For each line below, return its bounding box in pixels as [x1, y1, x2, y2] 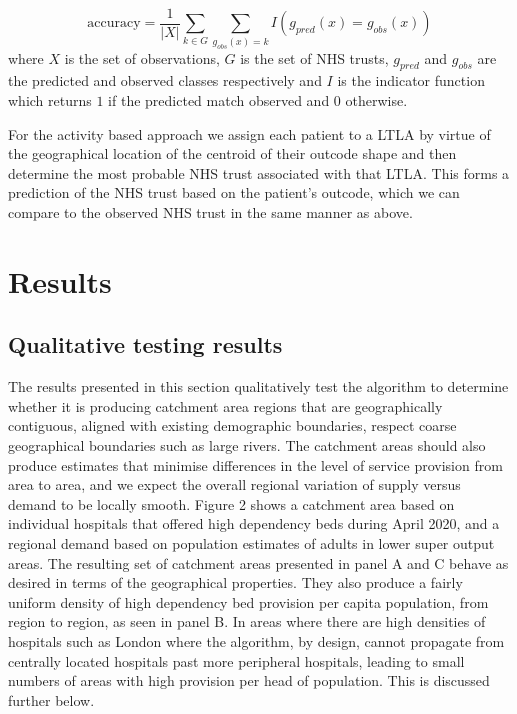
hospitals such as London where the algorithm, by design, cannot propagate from [8, 630, 505, 651]
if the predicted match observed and [108, 90, 330, 111]
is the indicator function [337, 70, 485, 91]
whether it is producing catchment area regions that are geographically [8, 395, 443, 416]
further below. [8, 689, 95, 710]
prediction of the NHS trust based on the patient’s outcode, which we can [8, 182, 460, 203]
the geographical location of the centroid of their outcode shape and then [8, 143, 457, 164]
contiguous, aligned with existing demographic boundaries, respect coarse [8, 415, 457, 436]
